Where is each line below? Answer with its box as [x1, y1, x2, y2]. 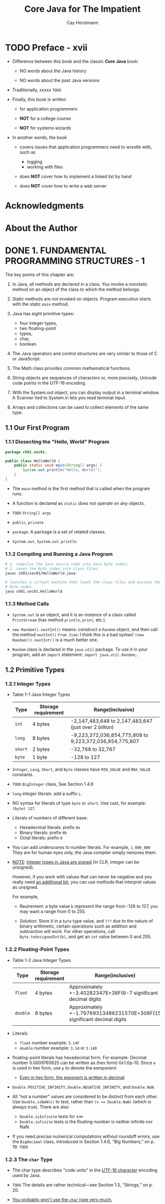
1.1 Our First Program [5, 424, 70, 432]
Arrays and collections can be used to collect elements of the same [12, 404, 149, 410]
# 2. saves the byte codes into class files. [5, 566, 100, 572]
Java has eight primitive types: [12, 311, 75, 316]
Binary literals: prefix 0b [19, 830, 67, 836]
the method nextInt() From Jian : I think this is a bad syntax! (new [12, 631, 144, 637]
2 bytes [32, 746, 50, 753]
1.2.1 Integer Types [5, 681, 51, 687]
